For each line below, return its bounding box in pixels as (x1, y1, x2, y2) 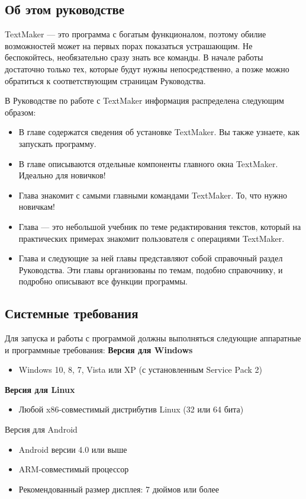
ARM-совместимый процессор (18, 463, 129, 475)
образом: (5, 105, 36, 118)
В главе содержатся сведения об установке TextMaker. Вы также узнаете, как (18, 126, 299, 138)
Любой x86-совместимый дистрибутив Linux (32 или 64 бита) (18, 403, 244, 415)
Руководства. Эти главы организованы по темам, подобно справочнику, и (18, 263, 283, 276)
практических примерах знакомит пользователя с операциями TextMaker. (18, 232, 285, 244)
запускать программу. (18, 137, 96, 149)
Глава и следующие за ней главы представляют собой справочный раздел (18, 252, 283, 264)
